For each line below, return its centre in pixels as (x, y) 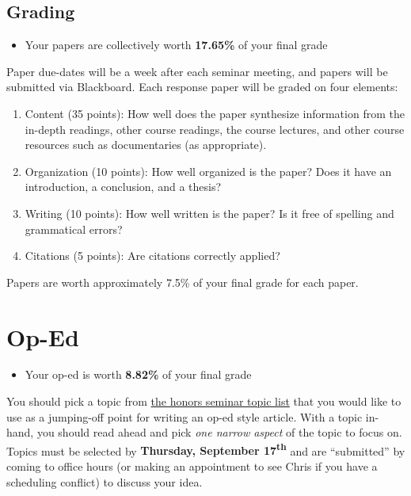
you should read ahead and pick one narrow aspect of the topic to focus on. (219, 432)
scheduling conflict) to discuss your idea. (105, 481)
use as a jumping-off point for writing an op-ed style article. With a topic (185, 416)
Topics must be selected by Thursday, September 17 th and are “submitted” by (206, 449)
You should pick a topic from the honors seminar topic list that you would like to (204, 401)
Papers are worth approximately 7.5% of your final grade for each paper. (183, 282)
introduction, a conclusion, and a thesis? (123, 187)
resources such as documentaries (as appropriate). (146, 145)
